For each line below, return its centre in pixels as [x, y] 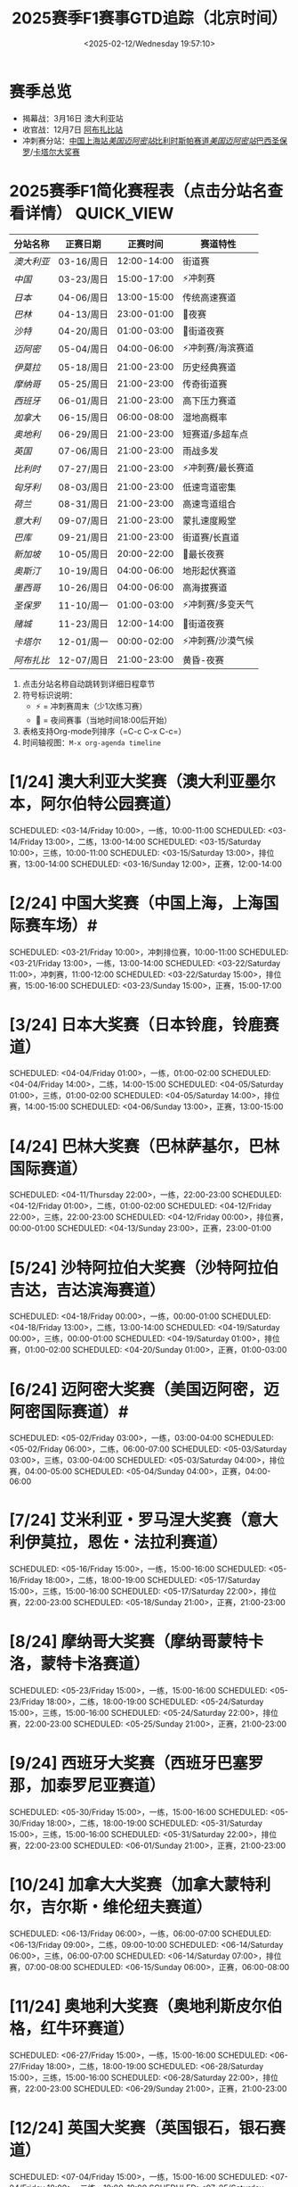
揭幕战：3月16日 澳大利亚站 [72, 118]
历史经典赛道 [209, 367]
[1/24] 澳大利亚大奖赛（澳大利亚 [127, 781]
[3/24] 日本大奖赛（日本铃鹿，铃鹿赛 [144, 1025]
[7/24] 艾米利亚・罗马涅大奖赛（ [128, 1520]
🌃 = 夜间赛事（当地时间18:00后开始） [103, 720]
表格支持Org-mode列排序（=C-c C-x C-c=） [104, 731]
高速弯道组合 [209, 503]
